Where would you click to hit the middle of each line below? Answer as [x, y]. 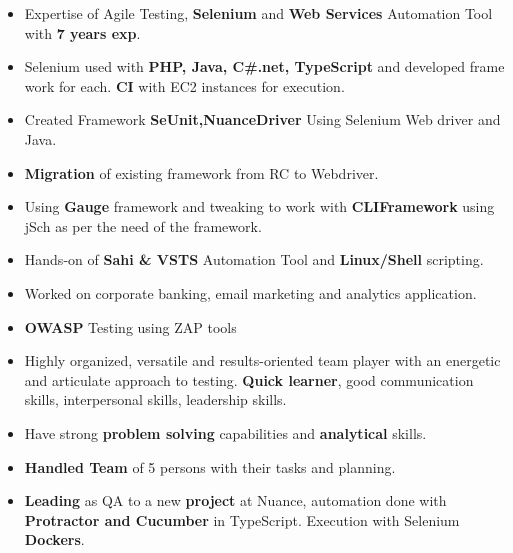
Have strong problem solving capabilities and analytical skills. [225, 432]
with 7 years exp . [82, 32]
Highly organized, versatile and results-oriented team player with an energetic [262, 360]
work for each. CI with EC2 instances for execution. [184, 85]
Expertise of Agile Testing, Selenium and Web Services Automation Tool [258, 13]
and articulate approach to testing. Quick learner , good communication [249, 379]
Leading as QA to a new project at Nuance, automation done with [235, 500]
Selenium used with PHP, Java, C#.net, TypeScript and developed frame [264, 66]
